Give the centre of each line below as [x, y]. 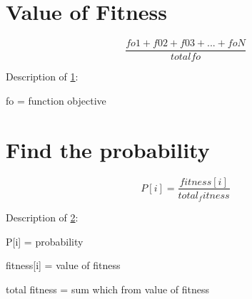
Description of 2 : [42, 217]
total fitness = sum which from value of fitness [108, 289]
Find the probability [108, 149]
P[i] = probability [45, 241]
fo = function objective [56, 100]
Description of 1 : [42, 77]
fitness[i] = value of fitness [63, 265]
